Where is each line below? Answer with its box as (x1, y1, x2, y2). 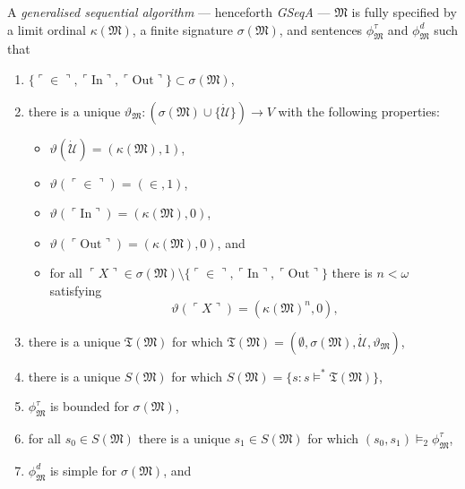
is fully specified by (351, 3, 457, 21)
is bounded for (49, 397, 129, 416)
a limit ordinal (7, 20, 86, 39)
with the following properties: (278, 101, 440, 120)
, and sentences (279, 20, 363, 39)
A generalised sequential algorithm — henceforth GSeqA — (7, 3, 331, 21)
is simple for (49, 460, 117, 479)
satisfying (49, 280, 102, 299)
